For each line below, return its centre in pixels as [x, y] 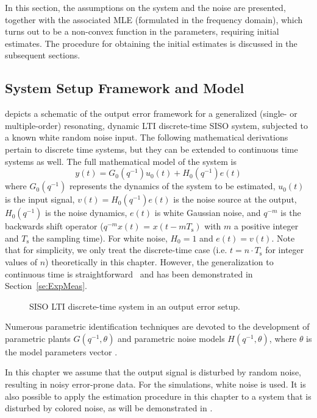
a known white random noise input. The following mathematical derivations [147, 137]
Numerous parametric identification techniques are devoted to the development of [157, 326]
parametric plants [38, 338]
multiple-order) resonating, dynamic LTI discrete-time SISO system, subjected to [156, 125]
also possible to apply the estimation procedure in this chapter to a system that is [158, 396]
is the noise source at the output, [235, 199]
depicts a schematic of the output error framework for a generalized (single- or [151, 113]
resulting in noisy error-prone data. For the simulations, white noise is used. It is [155, 384]
